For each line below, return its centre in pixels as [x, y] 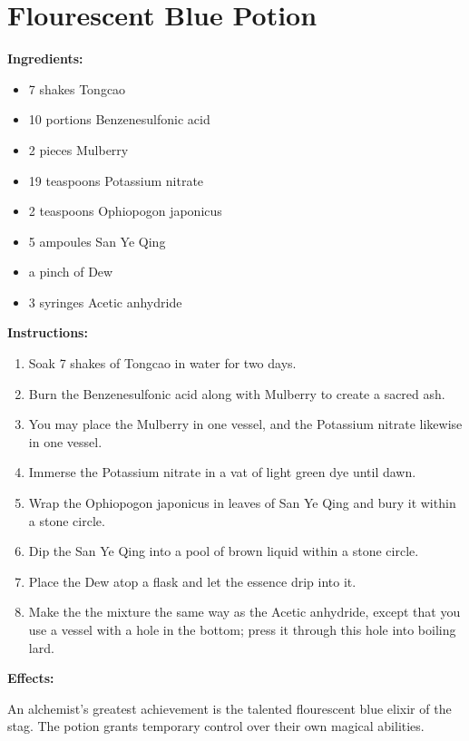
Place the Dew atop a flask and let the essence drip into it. [192, 581]
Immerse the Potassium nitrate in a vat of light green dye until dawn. [222, 472]
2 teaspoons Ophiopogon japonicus [125, 211]
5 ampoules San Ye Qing [97, 241]
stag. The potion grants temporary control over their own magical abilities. [216, 726]
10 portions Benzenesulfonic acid [119, 119]
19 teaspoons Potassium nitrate [116, 180]
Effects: [31, 678]
